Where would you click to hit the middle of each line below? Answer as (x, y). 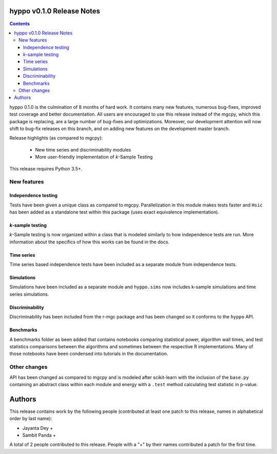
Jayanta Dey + (38, 428)
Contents (20, 24)
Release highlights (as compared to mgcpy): (56, 138)
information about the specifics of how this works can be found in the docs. (90, 242)
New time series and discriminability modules (83, 149)
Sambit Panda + (39, 435)
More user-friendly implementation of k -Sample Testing (94, 157)
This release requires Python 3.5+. (46, 168)
